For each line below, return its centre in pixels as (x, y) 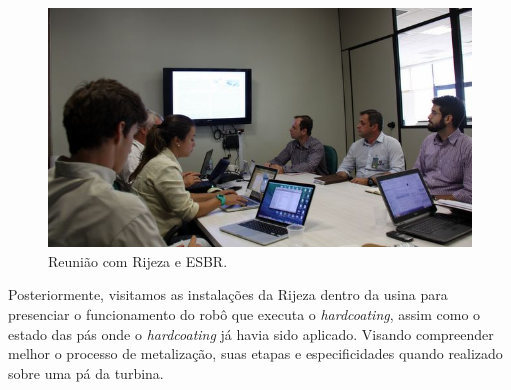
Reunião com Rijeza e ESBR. (138, 260)
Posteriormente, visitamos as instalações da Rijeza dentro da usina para (228, 294)
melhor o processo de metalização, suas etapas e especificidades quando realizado (255, 353)
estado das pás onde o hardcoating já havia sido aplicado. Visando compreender (251, 333)
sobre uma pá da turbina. (86, 372)
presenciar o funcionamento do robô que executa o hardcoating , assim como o (244, 313)
